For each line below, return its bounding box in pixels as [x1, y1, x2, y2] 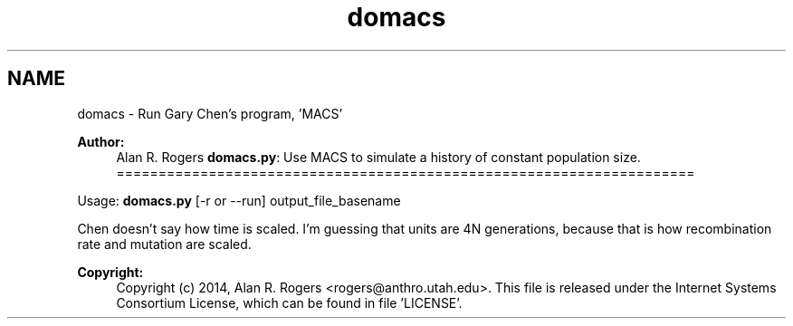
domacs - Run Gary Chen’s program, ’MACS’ [77, 105, 343, 121]
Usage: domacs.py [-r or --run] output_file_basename [77, 192, 401, 208]
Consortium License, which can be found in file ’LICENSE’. [116, 294, 463, 311]
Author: [77, 133, 125, 149]
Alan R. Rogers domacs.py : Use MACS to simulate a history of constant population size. [116, 149, 641, 165]
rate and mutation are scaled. [77, 235, 252, 252]
